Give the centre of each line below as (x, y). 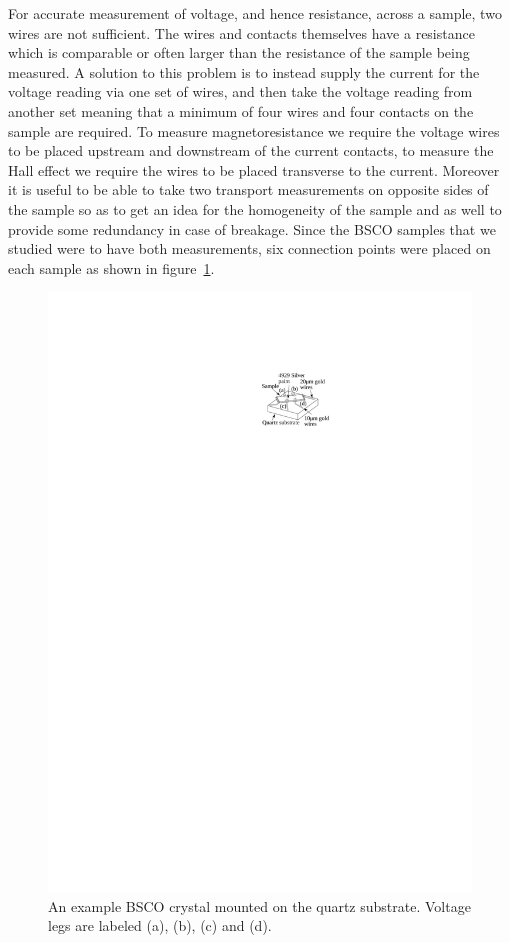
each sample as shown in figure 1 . (111, 267)
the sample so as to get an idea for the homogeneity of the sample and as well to (255, 208)
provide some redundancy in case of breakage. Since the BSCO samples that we (252, 228)
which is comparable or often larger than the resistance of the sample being (239, 52)
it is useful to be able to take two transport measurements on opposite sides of (248, 189)
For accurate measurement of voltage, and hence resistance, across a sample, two (255, 13)
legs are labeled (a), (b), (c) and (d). (160, 925)
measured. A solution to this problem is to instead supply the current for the (244, 71)
